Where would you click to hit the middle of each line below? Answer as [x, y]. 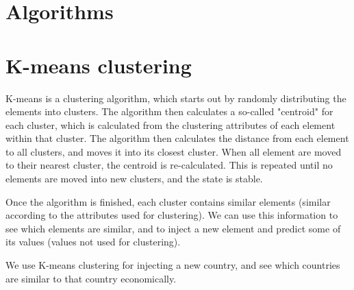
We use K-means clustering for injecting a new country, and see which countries [173, 265]
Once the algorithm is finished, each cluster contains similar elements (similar [168, 201]
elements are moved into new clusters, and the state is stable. [134, 179]
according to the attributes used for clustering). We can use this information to [172, 215]
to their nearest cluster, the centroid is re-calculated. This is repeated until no [169, 165]
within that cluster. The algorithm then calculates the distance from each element [177, 138]
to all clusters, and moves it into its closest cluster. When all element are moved [174, 151]
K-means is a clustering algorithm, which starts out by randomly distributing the [176, 98]
